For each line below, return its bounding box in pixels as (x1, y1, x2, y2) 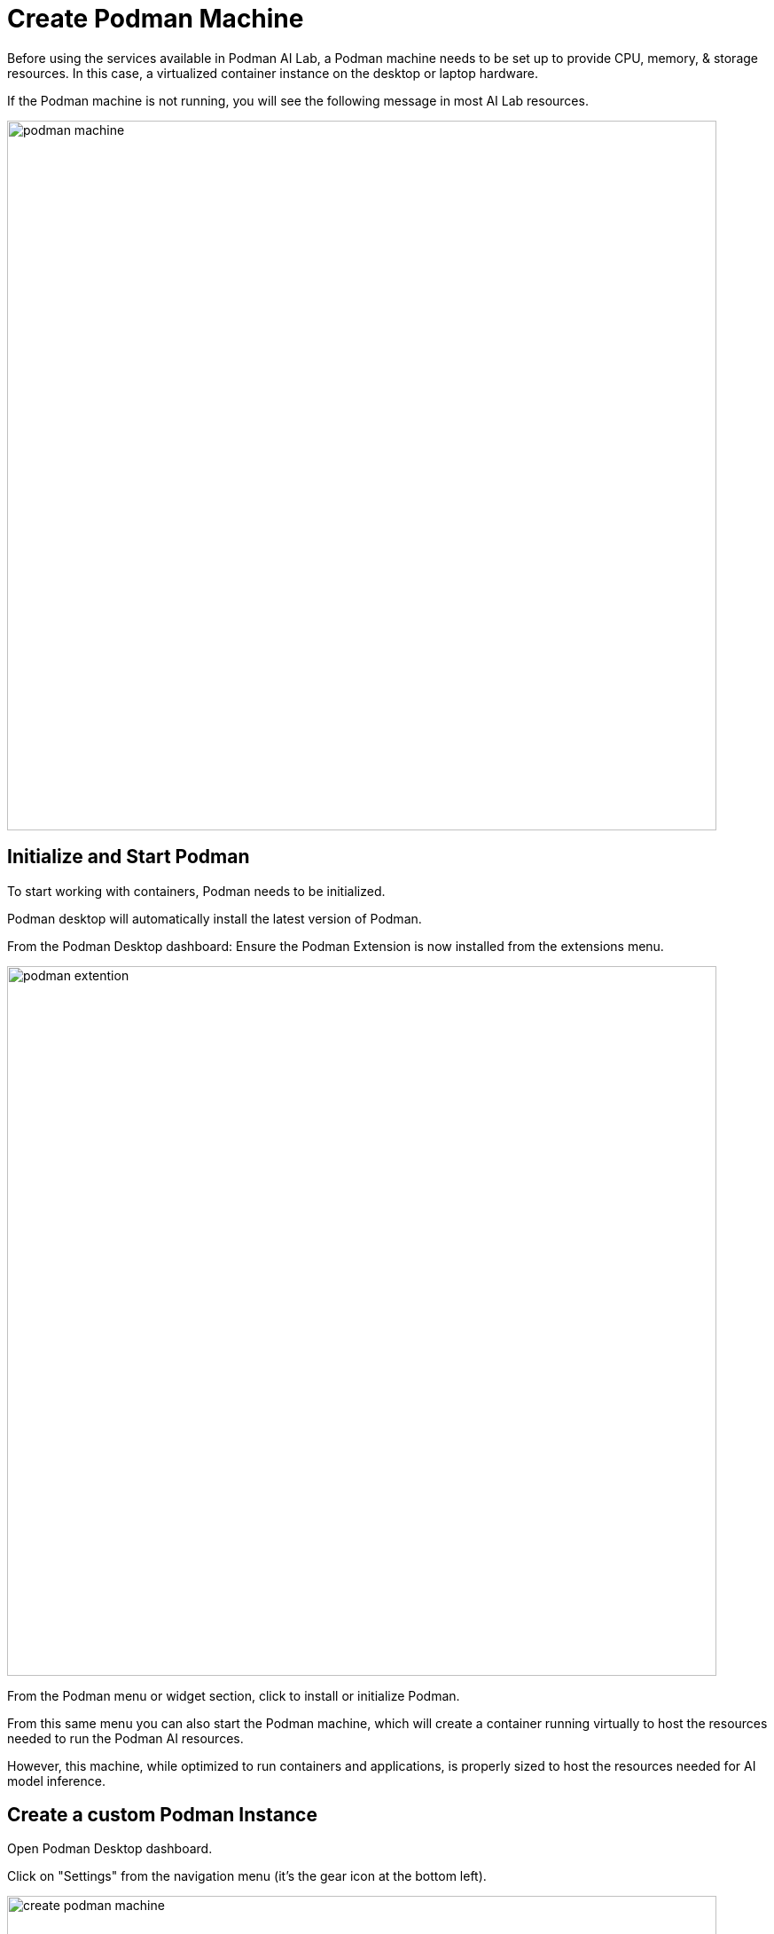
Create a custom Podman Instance (7, 1804, 317, 1827)
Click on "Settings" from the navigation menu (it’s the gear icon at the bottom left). (7, 1868, 487, 1884)
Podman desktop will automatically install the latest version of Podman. (7, 910, 422, 926)
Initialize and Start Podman (7, 845, 250, 869)
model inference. (7, 1773, 106, 1789)
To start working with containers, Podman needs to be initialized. (7, 883, 386, 899)
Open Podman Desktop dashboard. (7, 1841, 213, 1857)
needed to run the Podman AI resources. (7, 1730, 244, 1746)
